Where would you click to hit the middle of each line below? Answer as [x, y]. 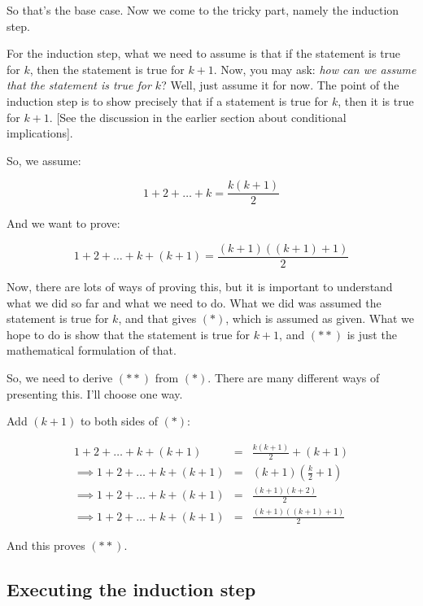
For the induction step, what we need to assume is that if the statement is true [204, 53]
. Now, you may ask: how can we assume [315, 69]
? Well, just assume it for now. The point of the [280, 85]
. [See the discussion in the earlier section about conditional [198, 117]
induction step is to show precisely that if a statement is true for [168, 100]
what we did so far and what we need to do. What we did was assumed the [194, 302]
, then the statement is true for [107, 69]
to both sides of [119, 421]
